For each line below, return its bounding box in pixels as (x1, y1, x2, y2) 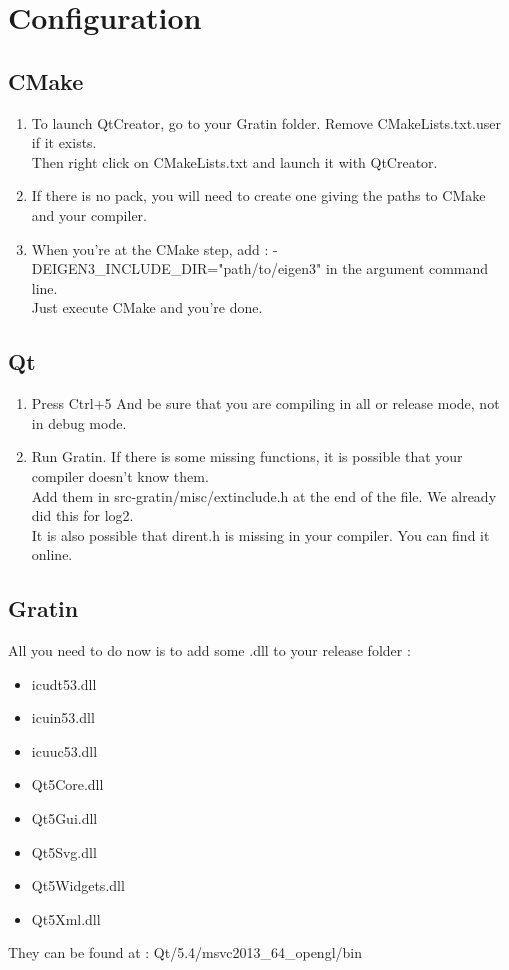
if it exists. (31, 132, 97, 153)
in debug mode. (31, 412, 127, 433)
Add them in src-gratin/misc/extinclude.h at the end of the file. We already (31, 485, 497, 506)
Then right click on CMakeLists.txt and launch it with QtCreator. (31, 151, 438, 172)
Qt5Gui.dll (31, 808, 98, 829)
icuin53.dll (31, 707, 95, 728)
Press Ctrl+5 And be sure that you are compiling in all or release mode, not (31, 393, 500, 414)
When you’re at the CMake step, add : (31, 238, 269, 259)
